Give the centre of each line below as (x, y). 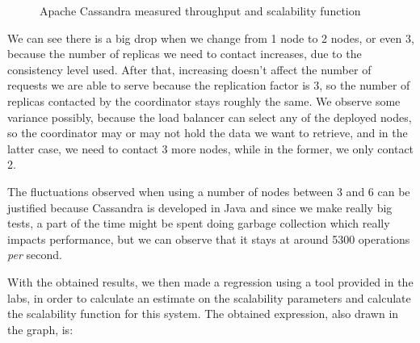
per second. (35, 255)
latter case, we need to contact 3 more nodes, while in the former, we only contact (211, 148)
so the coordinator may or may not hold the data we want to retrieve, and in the (208, 133)
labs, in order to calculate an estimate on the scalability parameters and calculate (209, 297)
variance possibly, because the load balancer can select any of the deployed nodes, (210, 117)
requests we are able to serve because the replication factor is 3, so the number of (209, 85)
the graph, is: (40, 329)
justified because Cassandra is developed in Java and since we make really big (200, 207)
